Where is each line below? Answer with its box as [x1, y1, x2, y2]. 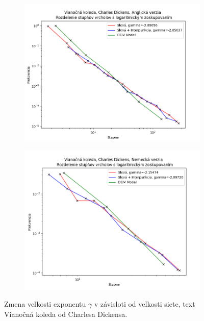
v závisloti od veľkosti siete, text [94, 299, 195, 309]
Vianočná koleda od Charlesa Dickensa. [4, 308, 127, 319]
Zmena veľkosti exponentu [4, 299, 86, 309]
